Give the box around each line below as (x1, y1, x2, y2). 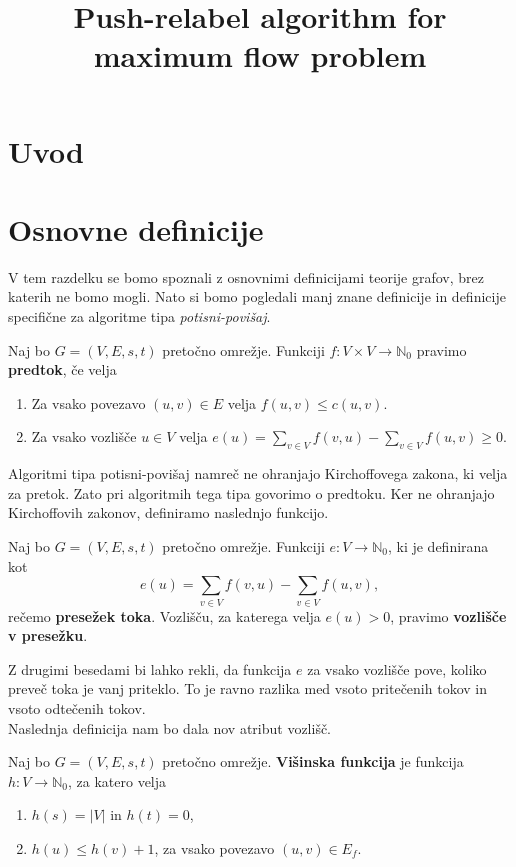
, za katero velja (68, 770, 167, 791)
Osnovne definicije (8, 208, 264, 249)
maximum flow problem (93, 35, 427, 76)
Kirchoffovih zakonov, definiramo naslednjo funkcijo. (8, 502, 329, 523)
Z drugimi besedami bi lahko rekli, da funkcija (8, 658, 292, 679)
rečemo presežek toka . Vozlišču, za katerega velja (8, 605, 321, 626)
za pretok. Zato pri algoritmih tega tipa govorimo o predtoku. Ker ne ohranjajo (8, 482, 495, 503)
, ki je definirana (387, 536, 489, 557)
